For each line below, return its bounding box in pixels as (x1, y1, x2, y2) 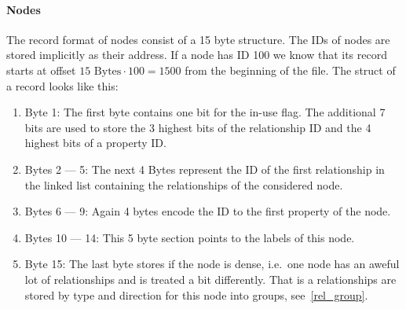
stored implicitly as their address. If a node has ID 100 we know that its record (6, 46, 387, 63)
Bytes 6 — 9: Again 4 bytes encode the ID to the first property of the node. (24, 203, 391, 219)
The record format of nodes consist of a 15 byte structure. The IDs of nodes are (6, 31, 390, 47)
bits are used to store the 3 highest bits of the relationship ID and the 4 (24, 119, 371, 135)
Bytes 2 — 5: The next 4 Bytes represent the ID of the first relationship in (24, 160, 385, 177)
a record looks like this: (6, 77, 119, 94)
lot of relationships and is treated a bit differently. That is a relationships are (24, 270, 397, 287)
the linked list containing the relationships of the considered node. (24, 176, 343, 193)
